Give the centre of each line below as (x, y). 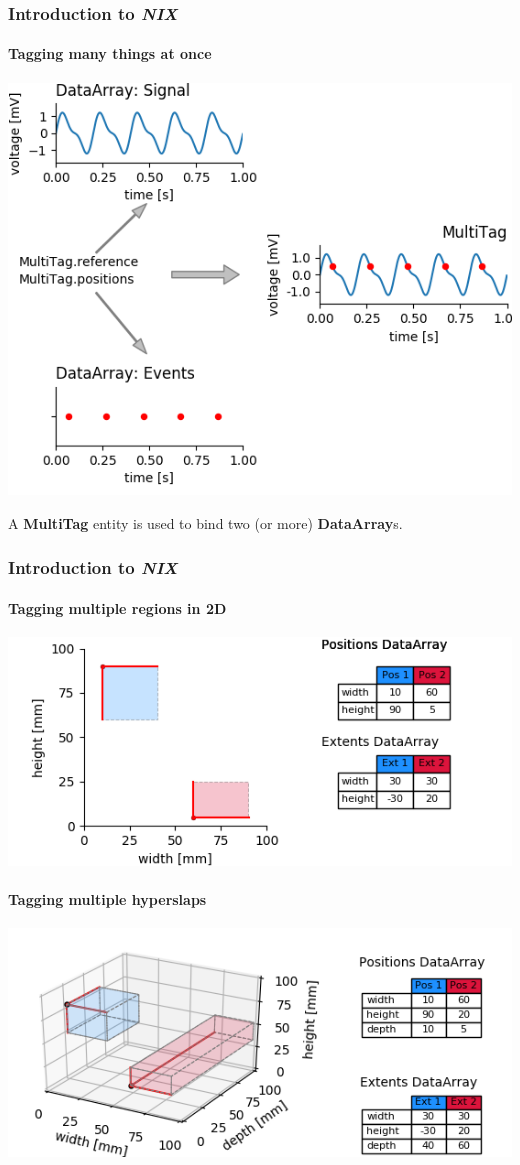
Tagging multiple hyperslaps (107, 899)
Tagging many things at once (110, 53)
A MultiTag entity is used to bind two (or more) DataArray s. (205, 522)
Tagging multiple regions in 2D (117, 607)
